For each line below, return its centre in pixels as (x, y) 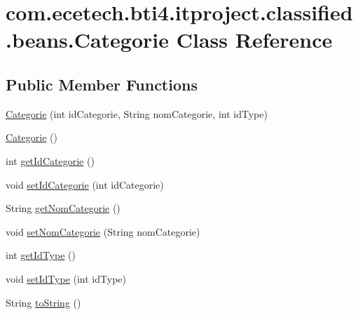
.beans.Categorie (88, 40)
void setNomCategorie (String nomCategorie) (103, 231)
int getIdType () (41, 255)
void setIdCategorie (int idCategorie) (85, 184)
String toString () (43, 302)
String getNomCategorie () (63, 208)
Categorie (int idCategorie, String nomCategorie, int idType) (137, 113)
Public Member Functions (102, 84)
